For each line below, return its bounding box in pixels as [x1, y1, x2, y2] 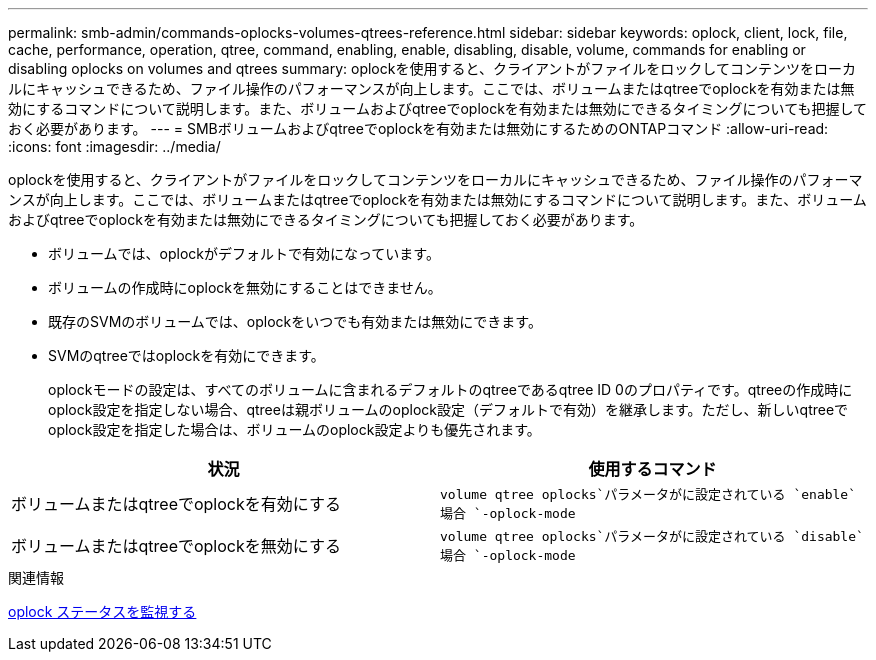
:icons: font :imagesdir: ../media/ [8, 138, 221, 155]
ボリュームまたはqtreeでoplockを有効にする [11, 494, 341, 514]
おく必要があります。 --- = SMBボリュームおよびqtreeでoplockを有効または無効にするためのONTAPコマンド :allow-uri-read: [8, 120, 829, 137]
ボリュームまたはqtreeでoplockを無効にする [11, 536, 341, 556]
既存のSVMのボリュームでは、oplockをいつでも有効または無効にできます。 [48, 313, 542, 330]
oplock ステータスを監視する [8, 603, 197, 620]
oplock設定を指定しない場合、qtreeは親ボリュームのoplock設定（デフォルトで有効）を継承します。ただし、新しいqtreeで [48, 401, 849, 418]
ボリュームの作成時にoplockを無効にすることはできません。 [48, 279, 442, 296]
